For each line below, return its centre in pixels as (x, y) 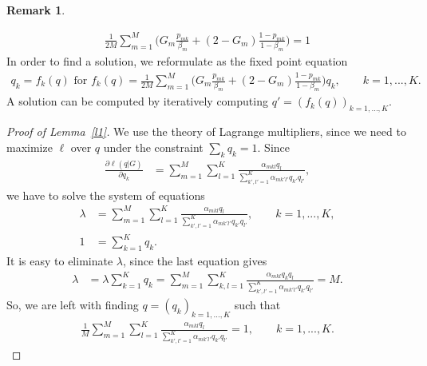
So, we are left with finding (73, 304)
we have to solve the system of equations (106, 195)
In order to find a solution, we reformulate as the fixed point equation (177, 61)
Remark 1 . (36, 10)
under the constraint (153, 147)
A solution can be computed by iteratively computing (137, 101)
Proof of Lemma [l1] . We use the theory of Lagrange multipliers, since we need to (206, 131)
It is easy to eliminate (60, 260)
